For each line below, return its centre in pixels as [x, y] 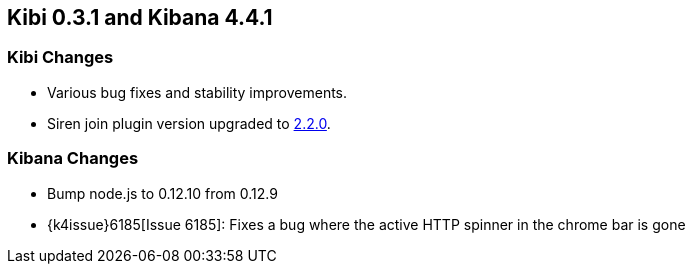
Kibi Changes [60, 57]
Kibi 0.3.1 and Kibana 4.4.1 [140, 17]
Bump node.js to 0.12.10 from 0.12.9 [162, 193]
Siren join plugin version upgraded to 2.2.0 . [189, 123]
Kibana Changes [73, 158]
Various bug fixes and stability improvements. [197, 92]
